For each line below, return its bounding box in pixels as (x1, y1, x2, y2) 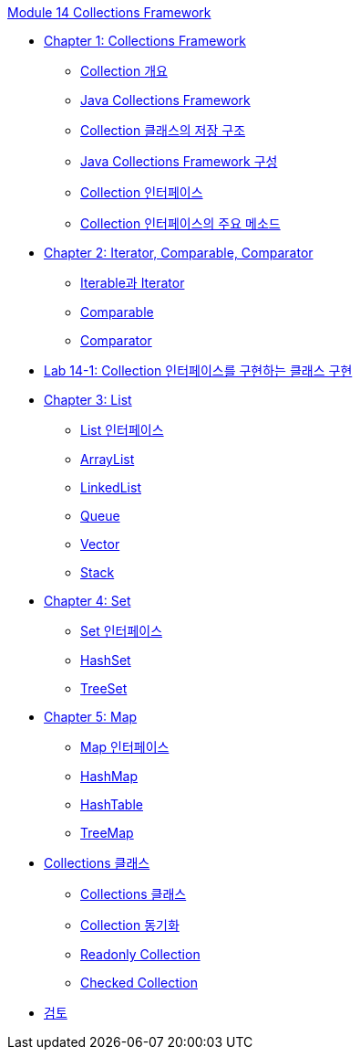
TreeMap (80, 825, 134, 840)
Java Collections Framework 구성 (80, 153, 278, 169)
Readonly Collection (80, 946, 201, 962)
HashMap (80, 768, 139, 784)
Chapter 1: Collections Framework (44, 33, 246, 48)
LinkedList (80, 480, 141, 495)
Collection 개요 (80, 63, 168, 79)
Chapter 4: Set (44, 593, 131, 608)
